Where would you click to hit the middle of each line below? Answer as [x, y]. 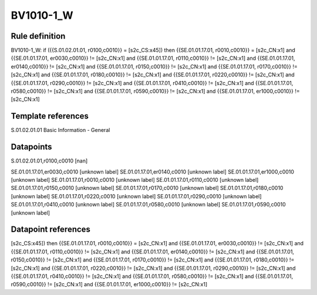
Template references [50, 116]
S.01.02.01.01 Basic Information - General [60, 130]
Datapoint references [51, 230]
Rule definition [38, 36]
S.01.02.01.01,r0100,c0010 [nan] [49, 161]
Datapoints [31, 147]
